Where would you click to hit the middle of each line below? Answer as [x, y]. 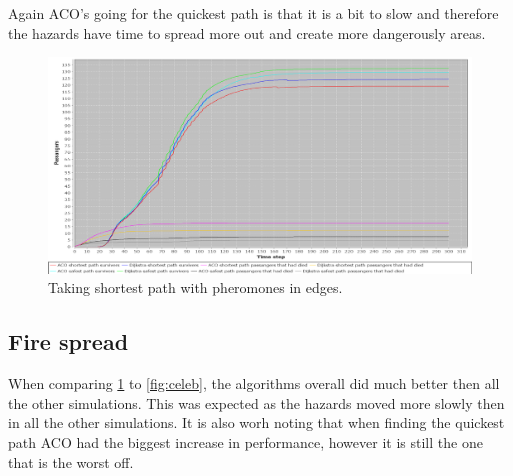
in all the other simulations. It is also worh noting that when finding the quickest [256, 422]
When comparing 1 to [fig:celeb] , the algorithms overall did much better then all [254, 383]
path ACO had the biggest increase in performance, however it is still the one [245, 441]
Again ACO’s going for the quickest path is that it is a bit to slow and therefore [253, 13]
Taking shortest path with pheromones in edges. [195, 287]
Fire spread [68, 341]
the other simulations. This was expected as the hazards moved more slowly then [256, 402]
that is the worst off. [71, 461]
